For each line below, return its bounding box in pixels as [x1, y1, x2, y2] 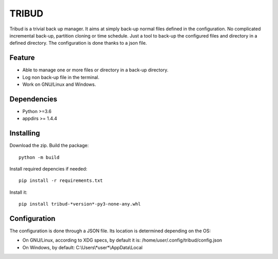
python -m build [19, 154, 60, 160]
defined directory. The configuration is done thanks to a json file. [9, 40, 147, 46]
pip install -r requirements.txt [19, 178, 103, 183]
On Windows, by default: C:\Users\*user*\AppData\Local [22, 244, 143, 250]
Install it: [9, 189, 28, 195]
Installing [9, 129, 41, 138]
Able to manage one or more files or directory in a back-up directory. [22, 67, 168, 73]
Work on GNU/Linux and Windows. [22, 81, 96, 87]
